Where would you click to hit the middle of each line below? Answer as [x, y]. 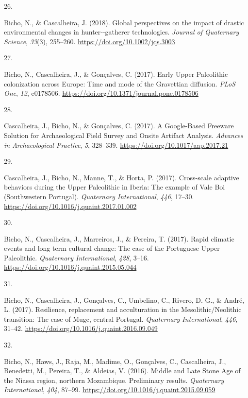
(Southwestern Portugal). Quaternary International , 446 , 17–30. [99, 196]
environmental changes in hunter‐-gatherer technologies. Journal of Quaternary [122, 32]
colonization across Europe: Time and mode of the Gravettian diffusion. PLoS [120, 83]
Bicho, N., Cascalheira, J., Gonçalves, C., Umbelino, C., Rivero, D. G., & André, [124, 300]
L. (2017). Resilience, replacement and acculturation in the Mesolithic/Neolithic [123, 309]
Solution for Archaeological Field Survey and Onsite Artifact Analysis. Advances [124, 135]
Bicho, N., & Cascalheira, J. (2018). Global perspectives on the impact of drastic [124, 22]
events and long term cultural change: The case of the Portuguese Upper [112, 248]
